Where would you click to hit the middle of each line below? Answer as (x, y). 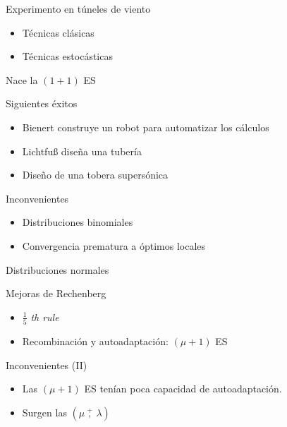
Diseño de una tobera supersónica (95, 175)
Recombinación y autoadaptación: (95, 341)
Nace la (22, 79)
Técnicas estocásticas (67, 56)
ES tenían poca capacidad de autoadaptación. (183, 389)
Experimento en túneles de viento (78, 8)
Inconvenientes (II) (47, 365)
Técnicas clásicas (58, 32)
